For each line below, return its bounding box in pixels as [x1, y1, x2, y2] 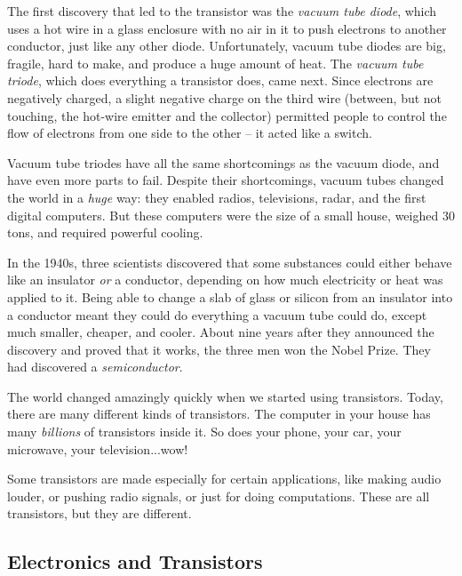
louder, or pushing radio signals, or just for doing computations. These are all [7, 486, 430, 505]
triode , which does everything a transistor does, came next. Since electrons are [7, 71, 434, 90]
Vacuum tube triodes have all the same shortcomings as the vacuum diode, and [7, 153, 440, 172]
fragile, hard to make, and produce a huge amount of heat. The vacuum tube [7, 53, 424, 72]
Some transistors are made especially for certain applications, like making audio [7, 469, 442, 488]
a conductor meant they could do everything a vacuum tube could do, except [7, 305, 427, 324]
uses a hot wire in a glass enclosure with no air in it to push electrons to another [7, 19, 447, 37]
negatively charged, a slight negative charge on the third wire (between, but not [7, 88, 442, 107]
